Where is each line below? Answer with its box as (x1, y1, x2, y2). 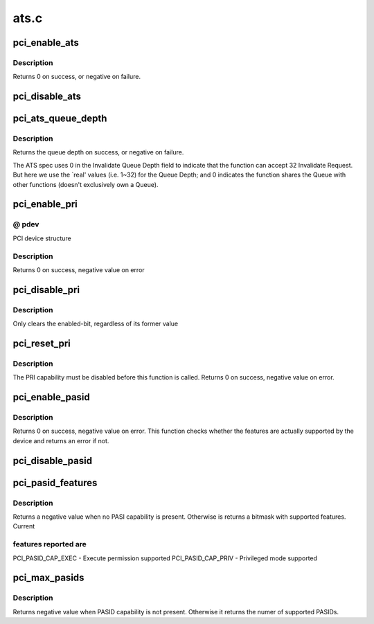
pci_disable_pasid (12, 454, 93, 467)
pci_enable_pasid (12, 391, 90, 403)
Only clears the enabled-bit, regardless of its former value (12, 319, 179, 328)
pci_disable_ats (12, 91, 82, 102)
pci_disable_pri (12, 284, 80, 296)
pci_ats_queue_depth (12, 113, 107, 125)
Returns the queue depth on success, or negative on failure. (12, 148, 184, 157)
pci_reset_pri (12, 337, 71, 349)
